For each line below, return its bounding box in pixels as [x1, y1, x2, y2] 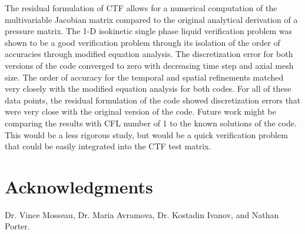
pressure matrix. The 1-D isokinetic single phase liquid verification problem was [5, 25, 293, 37]
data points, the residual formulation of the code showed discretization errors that [5, 93, 301, 106]
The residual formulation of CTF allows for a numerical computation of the [5, 2, 277, 14]
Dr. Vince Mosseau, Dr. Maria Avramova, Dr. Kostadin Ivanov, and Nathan [5, 208, 279, 220]
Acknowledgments [5, 174, 153, 198]
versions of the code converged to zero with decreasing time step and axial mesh [5, 59, 294, 71]
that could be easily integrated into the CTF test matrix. [5, 140, 211, 152]
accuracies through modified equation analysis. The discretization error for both [5, 48, 293, 60]
